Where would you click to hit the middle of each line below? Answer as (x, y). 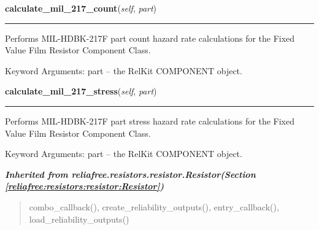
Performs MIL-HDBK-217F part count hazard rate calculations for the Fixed (150, 38)
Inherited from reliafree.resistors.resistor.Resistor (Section (130, 174)
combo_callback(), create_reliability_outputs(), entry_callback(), (154, 206)
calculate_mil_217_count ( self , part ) (81, 8)
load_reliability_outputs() (79, 219)
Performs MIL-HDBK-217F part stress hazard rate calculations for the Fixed (150, 121)
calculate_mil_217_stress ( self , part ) (81, 91)
